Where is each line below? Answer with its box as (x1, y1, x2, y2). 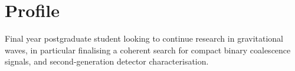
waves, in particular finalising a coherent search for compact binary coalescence (5, 43, 291, 56)
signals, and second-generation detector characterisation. (5, 55, 209, 67)
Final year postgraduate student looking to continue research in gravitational (5, 32, 283, 45)
